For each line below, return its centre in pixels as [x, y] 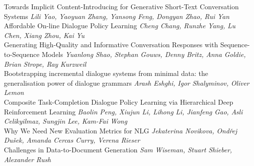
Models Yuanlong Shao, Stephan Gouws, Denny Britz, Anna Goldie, [144, 54]
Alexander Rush [28, 159]
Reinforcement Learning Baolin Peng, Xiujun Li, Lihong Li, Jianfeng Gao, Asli [123, 111]
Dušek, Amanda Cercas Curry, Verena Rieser [72, 140]
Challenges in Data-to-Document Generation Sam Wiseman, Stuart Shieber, [118, 149]
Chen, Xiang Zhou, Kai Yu [44, 35]
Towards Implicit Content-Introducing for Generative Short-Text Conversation [121, 6]
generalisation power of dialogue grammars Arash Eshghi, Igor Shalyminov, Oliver [127, 83]
